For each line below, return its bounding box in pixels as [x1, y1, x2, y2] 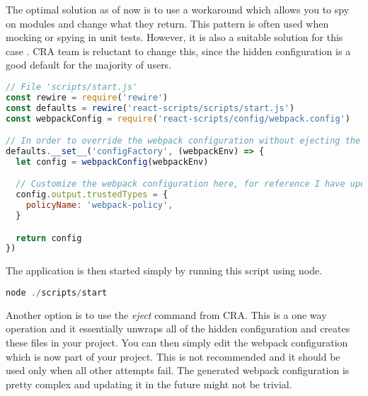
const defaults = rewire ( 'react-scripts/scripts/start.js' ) [6, 103, 295, 113]
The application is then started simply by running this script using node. [6, 263, 323, 278]
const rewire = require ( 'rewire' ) [6, 92, 168, 103]
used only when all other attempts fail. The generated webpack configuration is [6, 363, 350, 378]
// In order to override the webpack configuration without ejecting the [6, 136, 361, 146]
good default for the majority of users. [6, 57, 172, 72]
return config [16, 233, 82, 243]
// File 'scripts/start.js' [6, 81, 138, 92]
